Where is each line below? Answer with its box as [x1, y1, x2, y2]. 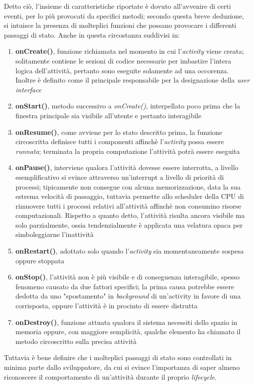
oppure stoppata [15, 255, 64, 265]
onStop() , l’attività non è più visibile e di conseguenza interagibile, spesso [15, 272, 240, 282]
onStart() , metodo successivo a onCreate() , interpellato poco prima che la [15, 101, 240, 111]
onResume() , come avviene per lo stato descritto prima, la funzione [15, 127, 223, 137]
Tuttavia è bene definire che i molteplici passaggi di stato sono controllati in [4, 352, 232, 363]
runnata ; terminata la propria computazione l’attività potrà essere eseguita [15, 146, 240, 156]
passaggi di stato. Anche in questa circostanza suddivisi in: [4, 29, 180, 40]
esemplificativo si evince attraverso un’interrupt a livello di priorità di [15, 171, 224, 182]
